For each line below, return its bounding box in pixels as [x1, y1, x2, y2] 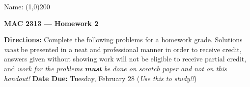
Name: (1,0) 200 [4, 1, 50, 11]
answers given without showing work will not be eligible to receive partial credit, [4, 54, 247, 64]
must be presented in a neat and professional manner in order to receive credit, [4, 44, 242, 54]
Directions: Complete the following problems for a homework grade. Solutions [4, 34, 243, 45]
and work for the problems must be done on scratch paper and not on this [4, 63, 227, 73]
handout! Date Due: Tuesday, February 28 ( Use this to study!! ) [4, 73, 197, 83]
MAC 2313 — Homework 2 [4, 18, 99, 28]
